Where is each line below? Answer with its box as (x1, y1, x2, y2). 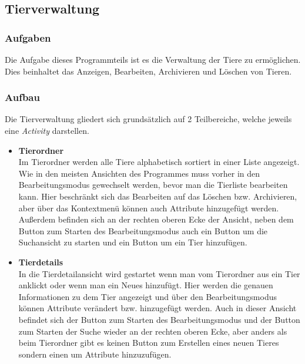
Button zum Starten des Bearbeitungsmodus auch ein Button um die (18, 224, 268, 237)
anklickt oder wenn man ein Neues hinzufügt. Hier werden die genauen (18, 279, 273, 291)
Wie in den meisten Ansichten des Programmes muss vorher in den (18, 167, 260, 179)
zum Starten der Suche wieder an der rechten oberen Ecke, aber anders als (18, 325, 287, 337)
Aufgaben (5, 30, 51, 45)
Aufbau (5, 90, 40, 105)
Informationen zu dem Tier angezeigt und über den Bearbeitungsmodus (18, 290, 277, 302)
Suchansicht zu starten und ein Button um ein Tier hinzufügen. (18, 236, 247, 248)
